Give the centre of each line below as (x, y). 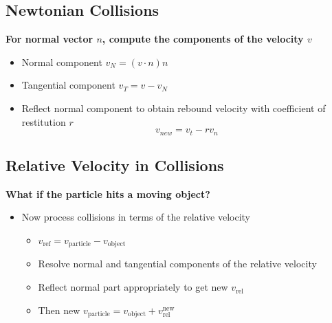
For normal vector (49, 39)
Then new (59, 310)
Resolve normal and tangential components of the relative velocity (177, 264)
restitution (44, 121)
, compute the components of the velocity (203, 39)
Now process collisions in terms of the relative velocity (136, 217)
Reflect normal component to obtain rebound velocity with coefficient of (174, 108)
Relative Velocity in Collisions (115, 165)
